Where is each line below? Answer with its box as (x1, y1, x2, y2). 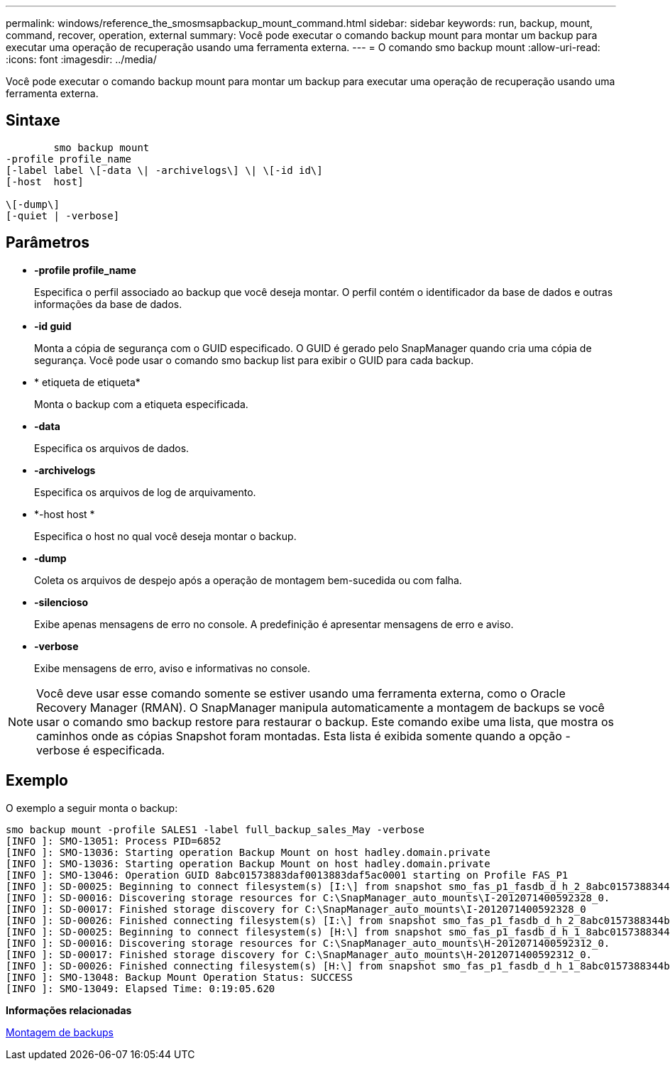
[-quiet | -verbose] (6, 209, 120, 221)
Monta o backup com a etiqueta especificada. (34, 397, 248, 410)
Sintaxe (6, 111, 60, 130)
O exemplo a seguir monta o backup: (6, 801, 178, 814)
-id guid (34, 319, 72, 332)
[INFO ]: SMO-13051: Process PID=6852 (6, 835, 221, 847)
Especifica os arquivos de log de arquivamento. (34, 485, 256, 498)
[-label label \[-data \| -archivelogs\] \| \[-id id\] (6, 164, 323, 176)
